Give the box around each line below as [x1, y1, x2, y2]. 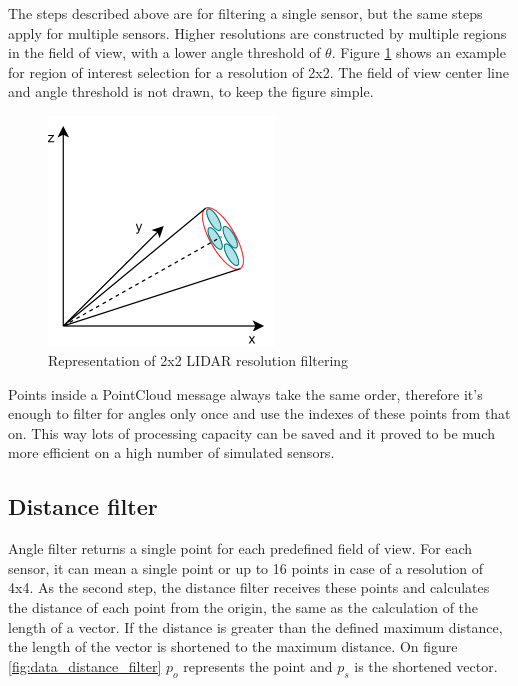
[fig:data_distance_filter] [8, 655, 162, 676]
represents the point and [183, 655, 333, 676]
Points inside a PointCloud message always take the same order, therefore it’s [8, 383, 483, 404]
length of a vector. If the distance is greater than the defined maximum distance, [8, 616, 503, 637]
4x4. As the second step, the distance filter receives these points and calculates [8, 577, 490, 598]
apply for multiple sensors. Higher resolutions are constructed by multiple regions [8, 22, 507, 43]
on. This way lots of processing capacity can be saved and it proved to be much [8, 422, 495, 443]
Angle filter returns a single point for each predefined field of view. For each [8, 538, 473, 559]
